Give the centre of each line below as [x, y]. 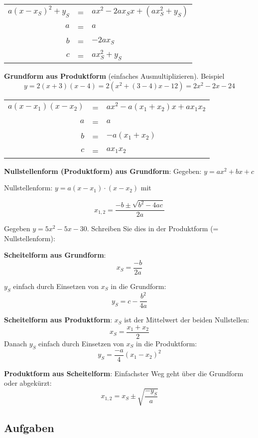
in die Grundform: [138, 286]
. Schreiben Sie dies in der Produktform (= [153, 228]
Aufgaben [29, 427]
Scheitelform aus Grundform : [55, 255]
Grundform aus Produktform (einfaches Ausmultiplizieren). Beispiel [114, 76]
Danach [16, 343]
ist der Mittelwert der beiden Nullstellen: [187, 320]
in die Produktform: [167, 343]
